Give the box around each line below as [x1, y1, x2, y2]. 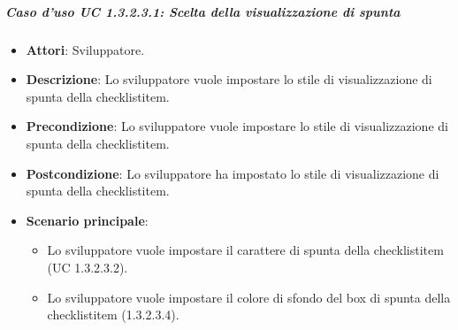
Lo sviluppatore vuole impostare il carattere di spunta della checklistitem [47, 241, 444, 259]
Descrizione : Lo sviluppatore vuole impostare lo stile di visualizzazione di [26, 70, 432, 88]
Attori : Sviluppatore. [26, 40, 145, 58]
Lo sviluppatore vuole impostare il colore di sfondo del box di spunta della [47, 288, 451, 306]
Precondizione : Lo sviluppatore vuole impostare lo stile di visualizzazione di [26, 117, 448, 135]
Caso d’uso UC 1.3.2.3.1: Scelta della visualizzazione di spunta [5, 2, 401, 20]
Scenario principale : [26, 211, 149, 229]
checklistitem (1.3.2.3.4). [47, 305, 179, 324]
